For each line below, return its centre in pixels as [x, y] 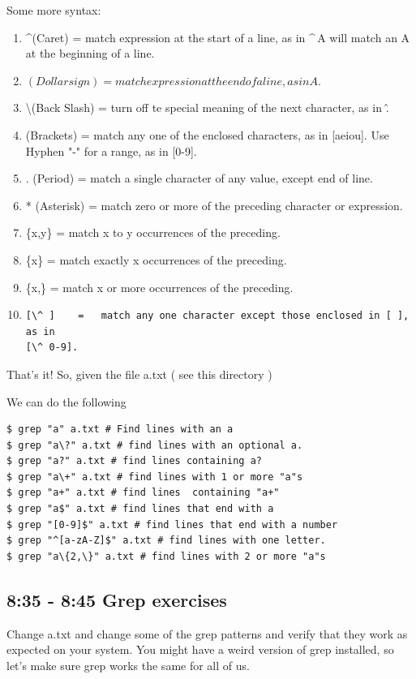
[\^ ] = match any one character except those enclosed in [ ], [217, 316]
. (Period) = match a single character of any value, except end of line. [199, 178]
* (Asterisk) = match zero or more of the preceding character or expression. [214, 205]
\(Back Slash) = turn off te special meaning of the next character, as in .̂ [207, 107]
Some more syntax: [54, 10]
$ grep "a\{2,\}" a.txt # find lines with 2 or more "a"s [166, 556]
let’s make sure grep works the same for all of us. [128, 665]
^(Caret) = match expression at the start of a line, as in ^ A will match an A [218, 37]
